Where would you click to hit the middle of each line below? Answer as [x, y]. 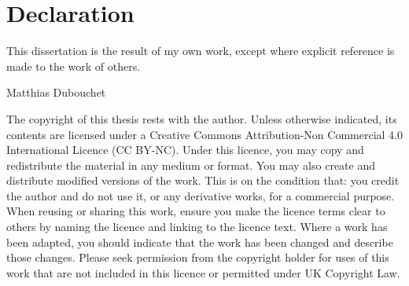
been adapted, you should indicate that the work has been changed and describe [200, 242]
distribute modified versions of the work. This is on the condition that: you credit [203, 180]
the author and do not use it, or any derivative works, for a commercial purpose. [201, 195]
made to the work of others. [74, 66]
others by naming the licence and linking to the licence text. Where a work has [197, 227]
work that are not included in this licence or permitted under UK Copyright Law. [203, 272]
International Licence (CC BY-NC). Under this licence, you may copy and [185, 150]
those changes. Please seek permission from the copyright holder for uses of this [198, 257]
